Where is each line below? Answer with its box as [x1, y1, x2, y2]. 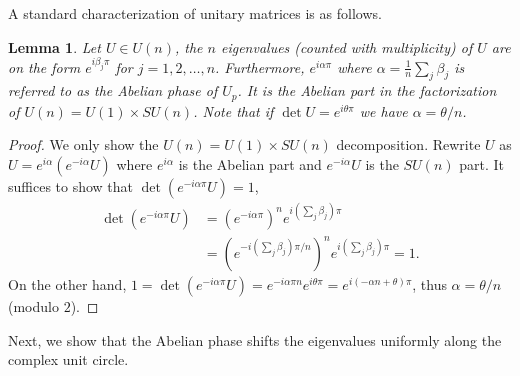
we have [359, 100, 408, 121]
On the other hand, [8, 274, 127, 295]
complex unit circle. [8, 349, 129, 370]
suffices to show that [8, 176, 134, 197]
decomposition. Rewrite [336, 134, 481, 155]
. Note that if [193, 100, 274, 121]
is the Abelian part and [178, 154, 322, 175]
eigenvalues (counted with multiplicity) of [220, 36, 473, 57]
